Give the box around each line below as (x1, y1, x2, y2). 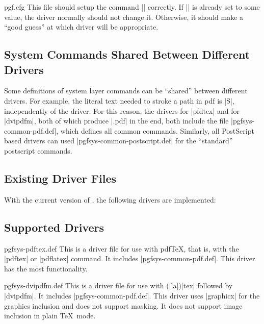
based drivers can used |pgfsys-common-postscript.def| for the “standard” (4, 135, 233, 146)
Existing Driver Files (4, 170, 116, 186)
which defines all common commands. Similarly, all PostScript (60, 125, 254, 136)
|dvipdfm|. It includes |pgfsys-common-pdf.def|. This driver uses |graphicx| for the (4, 290, 260, 301)
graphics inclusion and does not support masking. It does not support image (4, 300, 243, 311)
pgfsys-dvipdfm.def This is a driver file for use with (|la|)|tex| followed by (4, 280, 233, 291)
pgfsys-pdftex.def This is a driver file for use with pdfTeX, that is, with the (4, 243, 239, 254)
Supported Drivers (4, 219, 104, 235)
